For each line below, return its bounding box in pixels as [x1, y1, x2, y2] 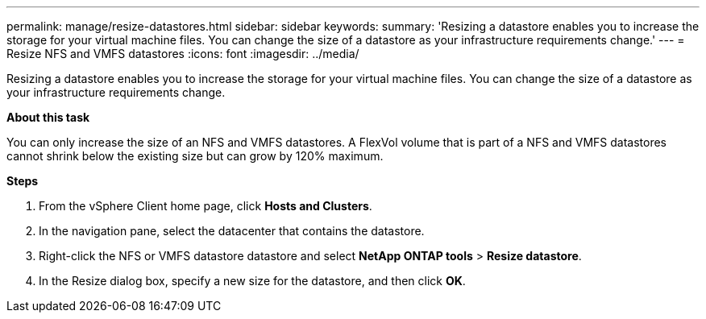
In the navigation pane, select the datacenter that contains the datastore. [39, 224, 425, 238]
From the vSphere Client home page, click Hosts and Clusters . [39, 199, 372, 213]
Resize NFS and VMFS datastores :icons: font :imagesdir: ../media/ [6, 47, 359, 60]
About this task [6, 110, 90, 124]
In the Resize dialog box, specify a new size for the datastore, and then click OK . [39, 274, 466, 288]
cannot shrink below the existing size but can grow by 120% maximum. [6, 149, 384, 163]
